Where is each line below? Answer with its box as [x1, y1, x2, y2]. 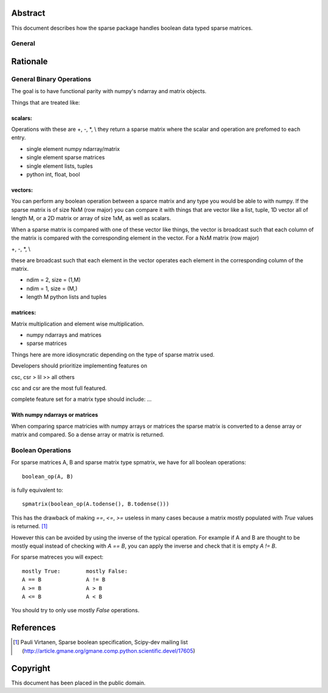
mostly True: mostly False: [22, 568, 128, 574]
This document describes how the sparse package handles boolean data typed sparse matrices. [11, 24, 253, 32]
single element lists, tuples [26, 162, 94, 170]
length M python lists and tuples [26, 293, 107, 301]
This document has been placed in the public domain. [11, 679, 146, 686]
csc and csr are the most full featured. [11, 385, 107, 392]
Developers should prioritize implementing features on [11, 362, 148, 369]
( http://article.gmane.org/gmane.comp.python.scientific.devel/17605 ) [22, 647, 196, 654]
